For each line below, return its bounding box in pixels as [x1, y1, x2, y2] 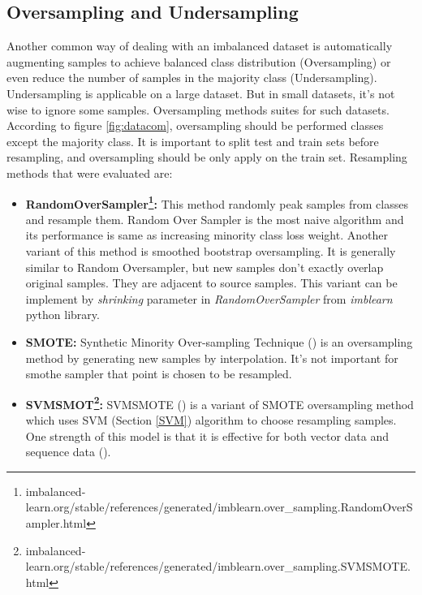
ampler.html [25, 514, 87, 531]
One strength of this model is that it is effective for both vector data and [25, 427, 390, 444]
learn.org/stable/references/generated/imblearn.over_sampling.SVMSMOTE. [25, 558, 411, 575]
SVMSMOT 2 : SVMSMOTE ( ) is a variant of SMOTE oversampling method [25, 393, 414, 412]
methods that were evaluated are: [6, 164, 173, 181]
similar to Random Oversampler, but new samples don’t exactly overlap [25, 258, 384, 275]
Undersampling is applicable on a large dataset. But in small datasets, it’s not [6, 84, 395, 101]
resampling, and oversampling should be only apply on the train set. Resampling [6, 149, 407, 166]
